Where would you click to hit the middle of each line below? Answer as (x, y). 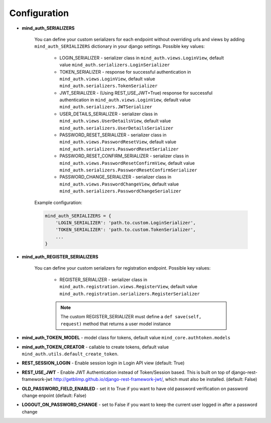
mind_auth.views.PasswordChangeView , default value (119, 184)
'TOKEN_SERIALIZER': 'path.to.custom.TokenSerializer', (126, 230)
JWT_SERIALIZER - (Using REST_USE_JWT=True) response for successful (136, 93)
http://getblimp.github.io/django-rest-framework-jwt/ (108, 379)
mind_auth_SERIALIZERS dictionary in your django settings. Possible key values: (120, 46)
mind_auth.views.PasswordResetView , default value (118, 142)
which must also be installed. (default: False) (211, 379)
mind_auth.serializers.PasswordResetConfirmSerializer (128, 170)
